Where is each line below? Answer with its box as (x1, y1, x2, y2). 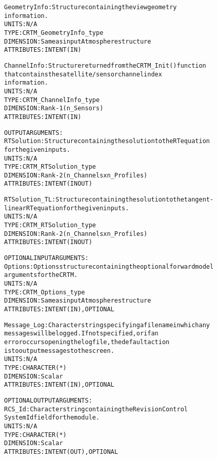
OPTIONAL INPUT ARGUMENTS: (4, 254, 89, 262)
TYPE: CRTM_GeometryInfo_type (4, 29, 104, 36)
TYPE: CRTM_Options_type (4, 288, 85, 296)
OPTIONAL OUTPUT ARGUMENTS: (4, 396, 92, 404)
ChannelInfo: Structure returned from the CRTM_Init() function (4, 62, 206, 69)
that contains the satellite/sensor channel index (4, 70, 162, 78)
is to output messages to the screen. (4, 347, 114, 354)
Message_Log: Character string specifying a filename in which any (4, 321, 210, 329)
